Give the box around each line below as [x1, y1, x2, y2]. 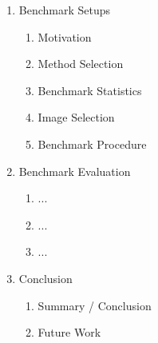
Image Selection [38, 109, 115, 126]
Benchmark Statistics [38, 82, 142, 98]
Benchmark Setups [18, 2, 111, 18]
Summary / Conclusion [38, 297, 152, 313]
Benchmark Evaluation [18, 162, 131, 179]
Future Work [38, 324, 101, 341]
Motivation [38, 28, 92, 45]
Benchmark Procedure [38, 135, 147, 152]
